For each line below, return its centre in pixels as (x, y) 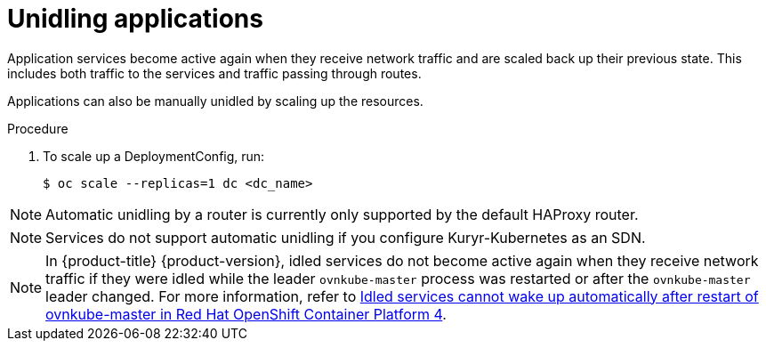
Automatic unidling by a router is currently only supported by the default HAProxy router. (342, 214)
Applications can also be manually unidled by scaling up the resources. (215, 101)
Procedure (38, 128)
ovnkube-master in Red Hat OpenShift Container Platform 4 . (246, 314)
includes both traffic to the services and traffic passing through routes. (214, 73)
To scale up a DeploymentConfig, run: (154, 156)
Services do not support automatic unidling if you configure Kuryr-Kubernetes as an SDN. (346, 237)
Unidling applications (135, 19)
